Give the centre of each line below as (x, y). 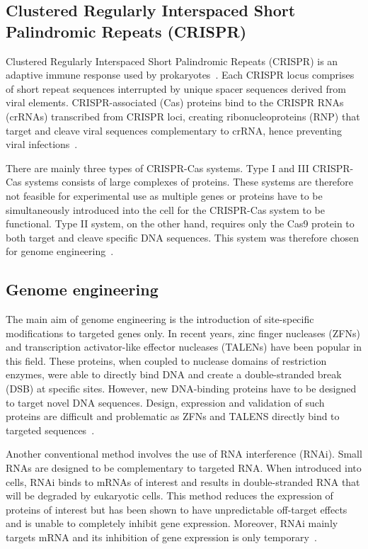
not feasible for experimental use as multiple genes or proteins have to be (164, 195)
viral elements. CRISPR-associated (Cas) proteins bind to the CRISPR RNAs (175, 102)
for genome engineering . (60, 251)
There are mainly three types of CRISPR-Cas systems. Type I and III (157, 168)
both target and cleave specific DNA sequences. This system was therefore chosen (182, 237)
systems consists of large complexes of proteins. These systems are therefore (189, 182)
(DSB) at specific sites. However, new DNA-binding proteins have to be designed (181, 389)
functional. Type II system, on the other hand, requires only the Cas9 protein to (180, 223)
